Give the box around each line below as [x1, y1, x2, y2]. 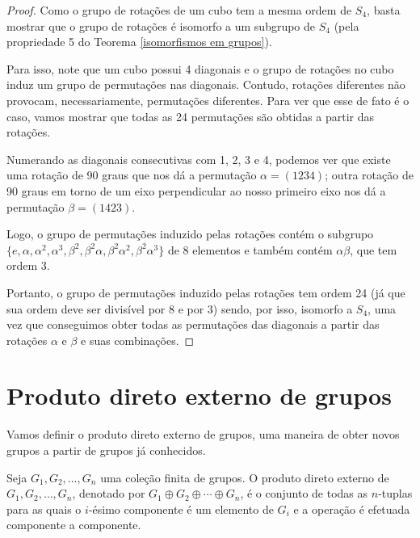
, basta [367, 2, 401, 18]
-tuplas [378, 485, 413, 502]
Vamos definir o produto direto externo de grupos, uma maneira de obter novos [6, 426, 400, 443]
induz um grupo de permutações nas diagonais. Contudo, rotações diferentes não [6, 76, 405, 93]
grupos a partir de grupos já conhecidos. [6, 442, 206, 458]
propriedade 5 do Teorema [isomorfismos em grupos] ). [6, 33, 272, 50]
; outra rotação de [325, 166, 414, 183]
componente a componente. [6, 516, 141, 533]
